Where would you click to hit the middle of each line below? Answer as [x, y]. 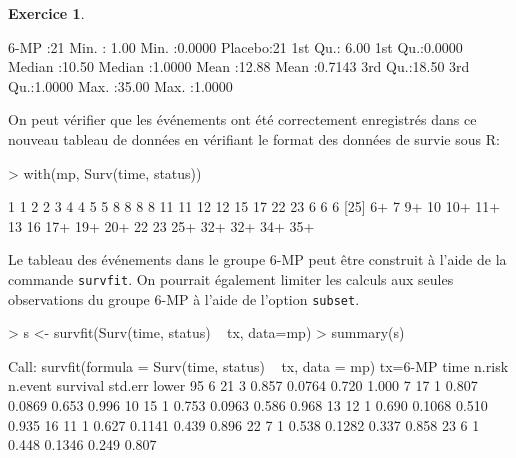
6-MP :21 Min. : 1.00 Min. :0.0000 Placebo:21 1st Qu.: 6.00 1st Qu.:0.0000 [235, 46]
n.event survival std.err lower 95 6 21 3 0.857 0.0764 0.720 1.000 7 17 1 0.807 [243, 385]
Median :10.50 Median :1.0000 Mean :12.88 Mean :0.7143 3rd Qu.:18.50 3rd [239, 66]
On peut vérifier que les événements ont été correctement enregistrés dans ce [242, 119]
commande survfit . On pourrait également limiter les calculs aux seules [231, 278]
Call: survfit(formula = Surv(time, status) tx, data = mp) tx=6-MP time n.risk [258, 365]
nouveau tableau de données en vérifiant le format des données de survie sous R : [254, 138]
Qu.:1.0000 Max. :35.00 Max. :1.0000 [120, 85]
